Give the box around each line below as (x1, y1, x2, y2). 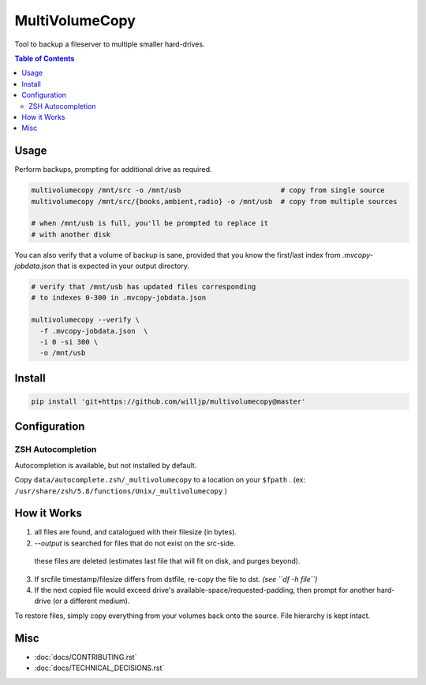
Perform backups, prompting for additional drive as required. (14, 165, 212, 174)
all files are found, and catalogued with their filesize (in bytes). (34, 527, 237, 537)
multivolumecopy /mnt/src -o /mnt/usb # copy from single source (31, 186, 386, 195)
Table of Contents (14, 54, 75, 63)
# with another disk (31, 229, 110, 239)
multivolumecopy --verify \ (31, 315, 140, 325)
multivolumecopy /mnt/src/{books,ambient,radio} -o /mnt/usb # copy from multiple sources (31, 197, 398, 206)
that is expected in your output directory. (57, 261, 189, 271)
